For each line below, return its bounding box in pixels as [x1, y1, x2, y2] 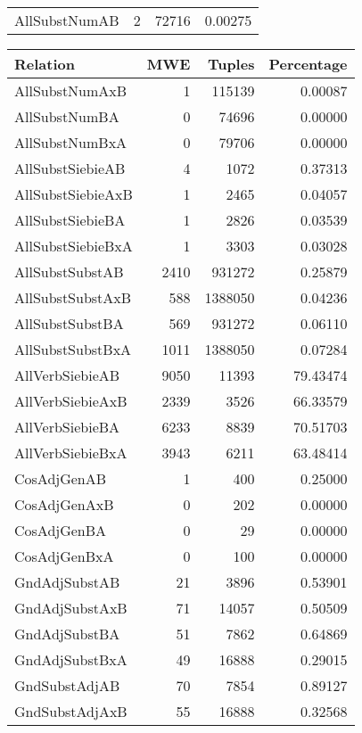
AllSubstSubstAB [14, 261, 124, 282]
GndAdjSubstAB [14, 572, 120, 592]
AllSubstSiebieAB [14, 158, 126, 178]
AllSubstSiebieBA [14, 210, 126, 230]
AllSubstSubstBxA [14, 339, 132, 359]
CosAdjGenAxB [14, 494, 114, 515]
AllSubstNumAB [14, 10, 119, 30]
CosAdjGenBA [14, 520, 107, 540]
